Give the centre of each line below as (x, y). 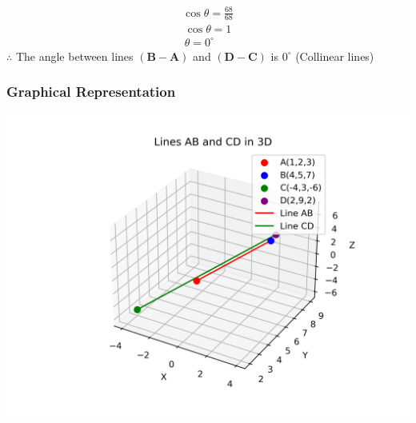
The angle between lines (74, 56)
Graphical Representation (91, 92)
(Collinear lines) (335, 56)
